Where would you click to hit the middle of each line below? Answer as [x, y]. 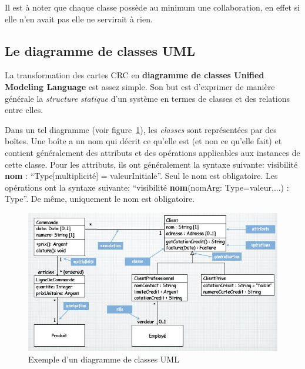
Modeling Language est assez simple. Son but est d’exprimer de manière [140, 86]
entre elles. [24, 110]
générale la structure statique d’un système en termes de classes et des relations [147, 98]
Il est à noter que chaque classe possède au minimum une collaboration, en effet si [152, 7]
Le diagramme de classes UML [100, 50]
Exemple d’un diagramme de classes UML [104, 359]
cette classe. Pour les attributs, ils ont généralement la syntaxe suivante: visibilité [151, 164]
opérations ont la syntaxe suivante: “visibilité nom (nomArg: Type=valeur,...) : [147, 187]
